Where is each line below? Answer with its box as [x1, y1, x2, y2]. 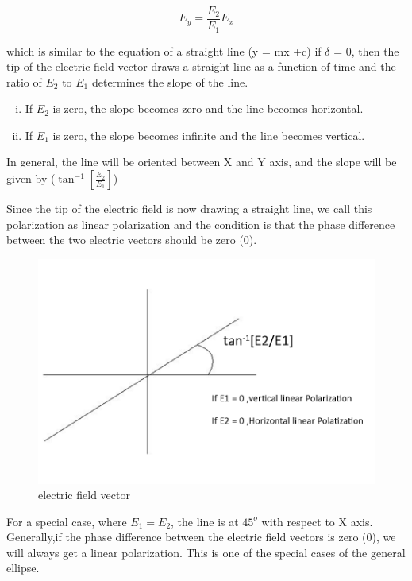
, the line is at [171, 513, 239, 529]
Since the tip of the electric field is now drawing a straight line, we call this [6, 200, 372, 217]
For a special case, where [6, 513, 127, 529]
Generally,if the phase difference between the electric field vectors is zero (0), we [6, 529, 396, 545]
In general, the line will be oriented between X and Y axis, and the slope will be [6, 153, 397, 170]
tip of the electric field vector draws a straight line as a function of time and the [6, 58, 396, 75]
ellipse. [6, 560, 40, 576]
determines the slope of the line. [91, 73, 248, 90]
